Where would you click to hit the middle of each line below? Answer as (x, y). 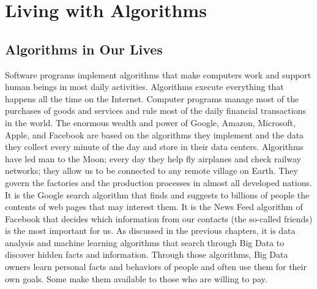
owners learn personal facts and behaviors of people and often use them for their (156, 267)
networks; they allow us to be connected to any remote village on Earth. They (151, 171)
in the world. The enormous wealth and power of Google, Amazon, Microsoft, (150, 122)
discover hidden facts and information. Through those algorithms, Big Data (147, 254)
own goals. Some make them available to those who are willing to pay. (136, 278)
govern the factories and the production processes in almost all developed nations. (158, 182)
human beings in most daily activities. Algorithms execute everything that (144, 87)
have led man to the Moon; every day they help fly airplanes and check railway (153, 158)
